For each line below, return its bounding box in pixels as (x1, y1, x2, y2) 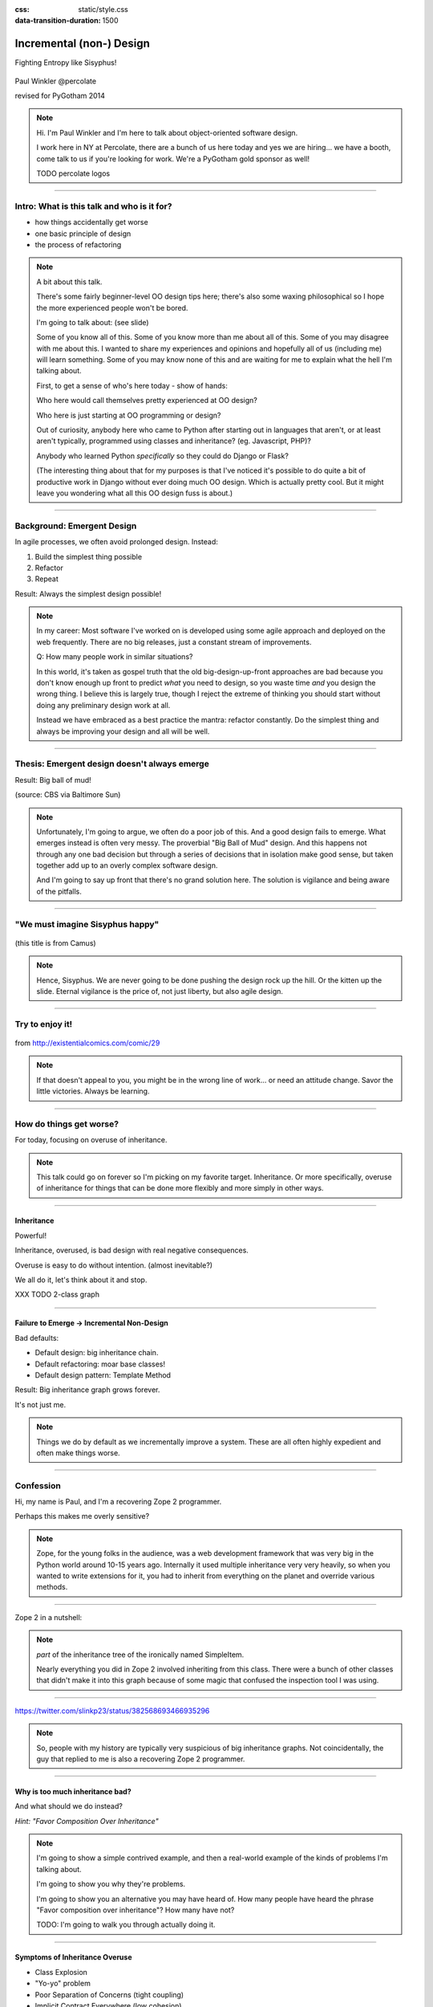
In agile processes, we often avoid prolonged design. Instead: (14, 537, 218, 547)
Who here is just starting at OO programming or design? (36, 410, 221, 420)
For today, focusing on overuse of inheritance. (14, 1135, 168, 1145)
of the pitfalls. (36, 886, 82, 896)
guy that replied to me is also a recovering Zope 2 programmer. (36, 1754, 245, 1764)
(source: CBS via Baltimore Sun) (14, 790, 121, 800)
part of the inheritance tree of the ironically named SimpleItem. (36, 1650, 245, 1659)
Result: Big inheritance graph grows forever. (14, 1385, 160, 1394)
